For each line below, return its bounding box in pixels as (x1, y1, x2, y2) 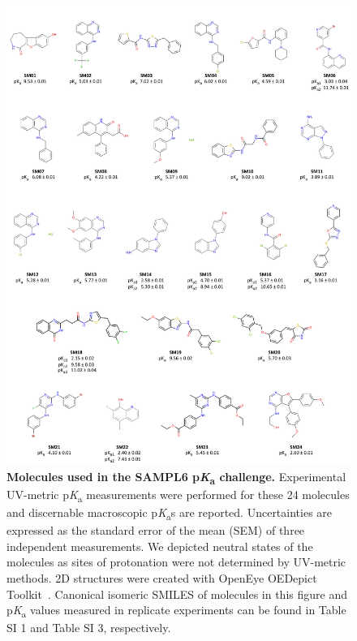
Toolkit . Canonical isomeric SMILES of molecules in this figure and (6, 585, 347, 602)
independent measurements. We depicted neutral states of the (6, 537, 313, 554)
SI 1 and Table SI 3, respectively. (6, 619, 171, 636)
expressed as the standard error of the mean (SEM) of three (6, 522, 305, 539)
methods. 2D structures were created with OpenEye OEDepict (6, 570, 317, 587)
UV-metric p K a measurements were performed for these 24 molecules (6, 486, 350, 505)
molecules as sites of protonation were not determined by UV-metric (6, 553, 346, 570)
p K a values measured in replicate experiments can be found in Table (6, 601, 346, 621)
